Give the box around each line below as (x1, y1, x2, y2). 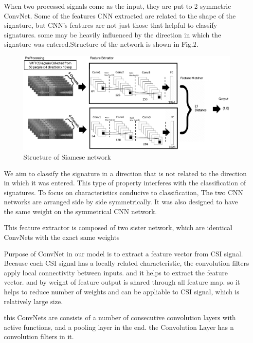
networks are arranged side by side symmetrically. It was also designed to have (4, 197, 238, 207)
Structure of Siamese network (23, 151, 111, 162)
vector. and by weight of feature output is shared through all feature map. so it (4, 277, 240, 287)
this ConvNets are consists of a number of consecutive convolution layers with (4, 312, 236, 323)
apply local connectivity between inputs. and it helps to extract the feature (4, 267, 228, 277)
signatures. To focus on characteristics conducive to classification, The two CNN (4, 187, 243, 197)
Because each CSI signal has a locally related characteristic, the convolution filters (4, 258, 249, 268)
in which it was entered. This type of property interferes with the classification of (4, 178, 246, 188)
